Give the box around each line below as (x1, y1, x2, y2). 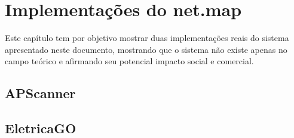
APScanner (5, 84, 76, 102)
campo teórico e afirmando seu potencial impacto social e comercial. (5, 55, 254, 67)
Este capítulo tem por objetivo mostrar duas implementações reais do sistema (5, 32, 289, 44)
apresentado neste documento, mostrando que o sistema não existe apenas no (5, 43, 287, 55)
